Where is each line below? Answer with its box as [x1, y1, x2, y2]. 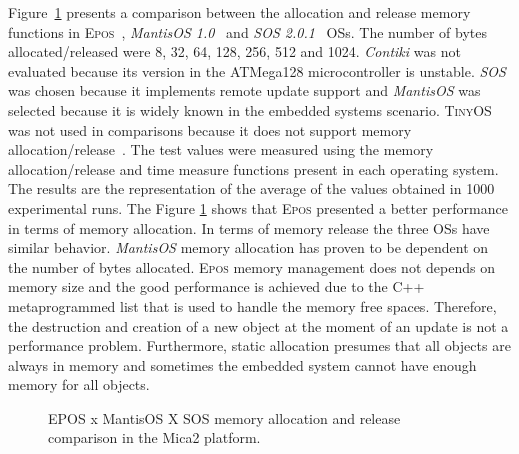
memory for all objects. [8, 374, 150, 395]
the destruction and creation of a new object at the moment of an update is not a [8, 315, 509, 336]
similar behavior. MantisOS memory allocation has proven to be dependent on [8, 237, 489, 258]
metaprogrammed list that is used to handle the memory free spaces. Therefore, [8, 295, 497, 316]
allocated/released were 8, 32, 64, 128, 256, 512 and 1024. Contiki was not [8, 41, 461, 62]
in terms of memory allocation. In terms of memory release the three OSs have [8, 217, 490, 238]
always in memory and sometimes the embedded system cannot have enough [8, 354, 477, 375]
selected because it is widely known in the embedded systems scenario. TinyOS [8, 99, 492, 120]
